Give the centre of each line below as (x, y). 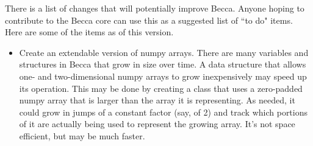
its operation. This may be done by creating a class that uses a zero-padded (161, 88)
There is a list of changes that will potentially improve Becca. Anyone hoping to (155, 8)
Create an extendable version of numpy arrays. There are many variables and (164, 52)
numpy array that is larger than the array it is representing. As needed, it (157, 100)
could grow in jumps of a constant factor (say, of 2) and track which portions (164, 112)
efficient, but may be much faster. (82, 135)
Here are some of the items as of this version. (89, 32)
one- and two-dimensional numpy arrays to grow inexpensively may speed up (163, 76)
